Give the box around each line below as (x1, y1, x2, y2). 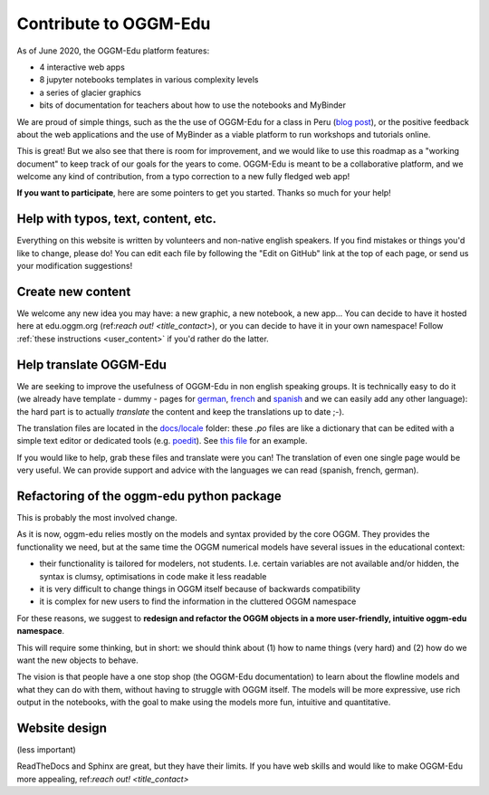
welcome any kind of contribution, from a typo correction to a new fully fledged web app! (16, 171, 350, 182)
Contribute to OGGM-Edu (16, 14, 211, 34)
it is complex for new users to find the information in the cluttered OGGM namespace (39, 596, 357, 607)
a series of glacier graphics (39, 87, 142, 98)
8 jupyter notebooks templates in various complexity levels (39, 74, 259, 85)
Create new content (16, 283, 131, 299)
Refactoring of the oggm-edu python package (16, 488, 283, 503)
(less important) (16, 743, 76, 755)
